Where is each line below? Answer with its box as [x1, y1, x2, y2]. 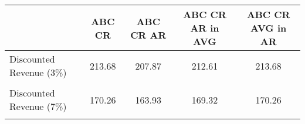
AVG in [250, 21, 287, 35]
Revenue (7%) [9, 99, 67, 113]
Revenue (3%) [9, 66, 67, 79]
